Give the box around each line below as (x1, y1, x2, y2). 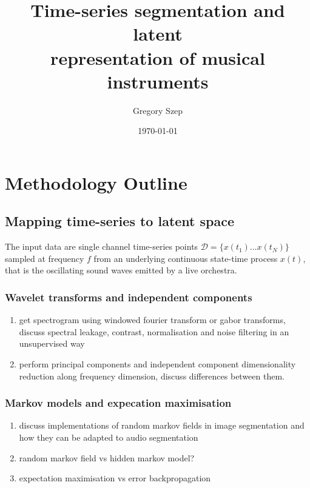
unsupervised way (19, 337, 85, 350)
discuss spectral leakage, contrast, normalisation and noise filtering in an (19, 325, 289, 338)
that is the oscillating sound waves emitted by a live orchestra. (5, 264, 237, 276)
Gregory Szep (132, 104, 183, 116)
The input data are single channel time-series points (5, 240, 198, 253)
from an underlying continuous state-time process (93, 252, 278, 264)
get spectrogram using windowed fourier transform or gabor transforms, (19, 313, 286, 326)
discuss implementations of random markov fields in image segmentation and (19, 419, 305, 432)
